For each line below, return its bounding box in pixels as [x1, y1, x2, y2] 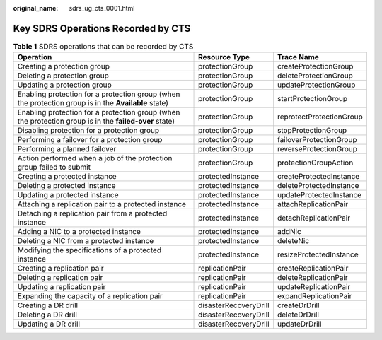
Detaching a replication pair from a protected [17, 209, 168, 218]
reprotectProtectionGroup [277, 112, 364, 122]
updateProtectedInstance [277, 190, 362, 200]
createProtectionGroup [277, 61, 354, 71]
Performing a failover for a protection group [17, 135, 163, 145]
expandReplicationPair [277, 291, 352, 301]
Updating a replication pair [17, 282, 106, 292]
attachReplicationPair [277, 199, 349, 209]
